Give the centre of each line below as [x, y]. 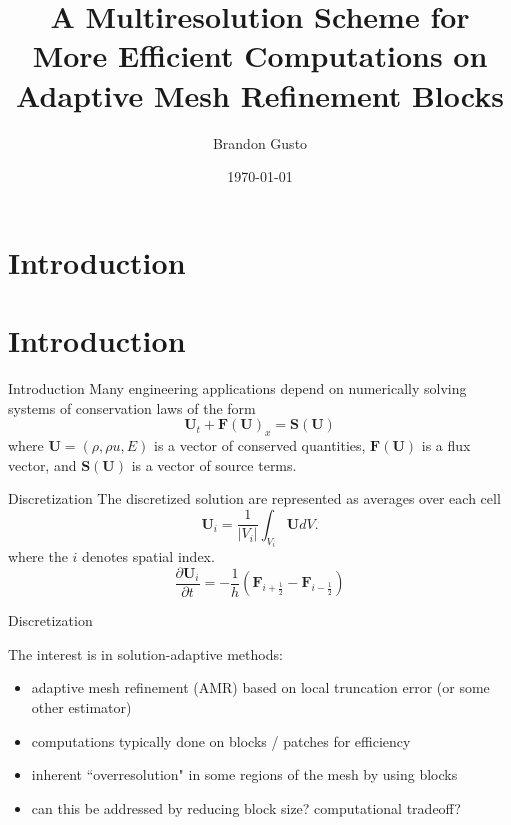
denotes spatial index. [148, 556]
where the [38, 556]
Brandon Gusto [260, 142]
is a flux [446, 444]
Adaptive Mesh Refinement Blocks [260, 94]
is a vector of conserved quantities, [259, 444]
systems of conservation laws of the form [132, 407]
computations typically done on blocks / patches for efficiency [221, 740]
